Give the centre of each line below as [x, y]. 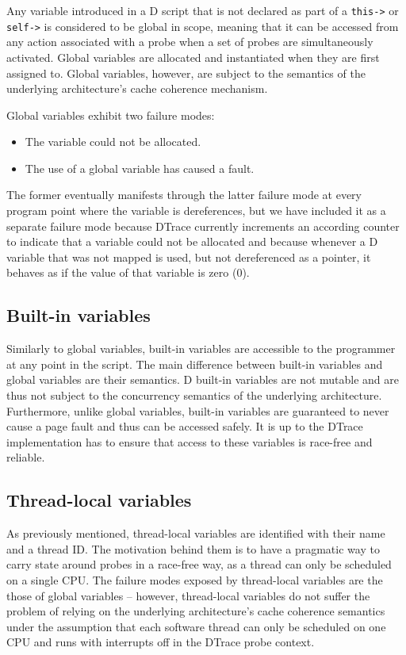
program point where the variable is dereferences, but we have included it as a [196, 211]
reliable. [26, 457]
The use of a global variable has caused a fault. [140, 168]
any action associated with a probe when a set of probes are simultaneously [190, 42]
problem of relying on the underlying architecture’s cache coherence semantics [196, 611]
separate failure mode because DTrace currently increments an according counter [203, 226]
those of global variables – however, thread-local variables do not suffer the [188, 595]
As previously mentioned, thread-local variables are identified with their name [196, 533]
